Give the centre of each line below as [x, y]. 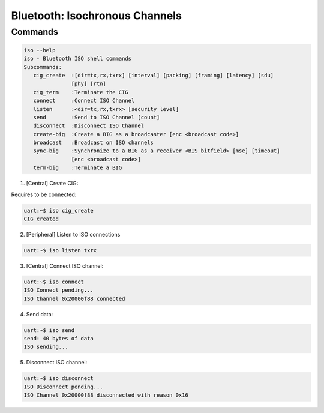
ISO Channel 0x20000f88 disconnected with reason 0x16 [106, 395]
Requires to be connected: [44, 194]
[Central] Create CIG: [52, 184]
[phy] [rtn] [88, 84]
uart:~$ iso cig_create [59, 210]
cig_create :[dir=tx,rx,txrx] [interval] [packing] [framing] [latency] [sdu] [154, 75]
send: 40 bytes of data [59, 339]
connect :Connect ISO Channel [84, 101]
